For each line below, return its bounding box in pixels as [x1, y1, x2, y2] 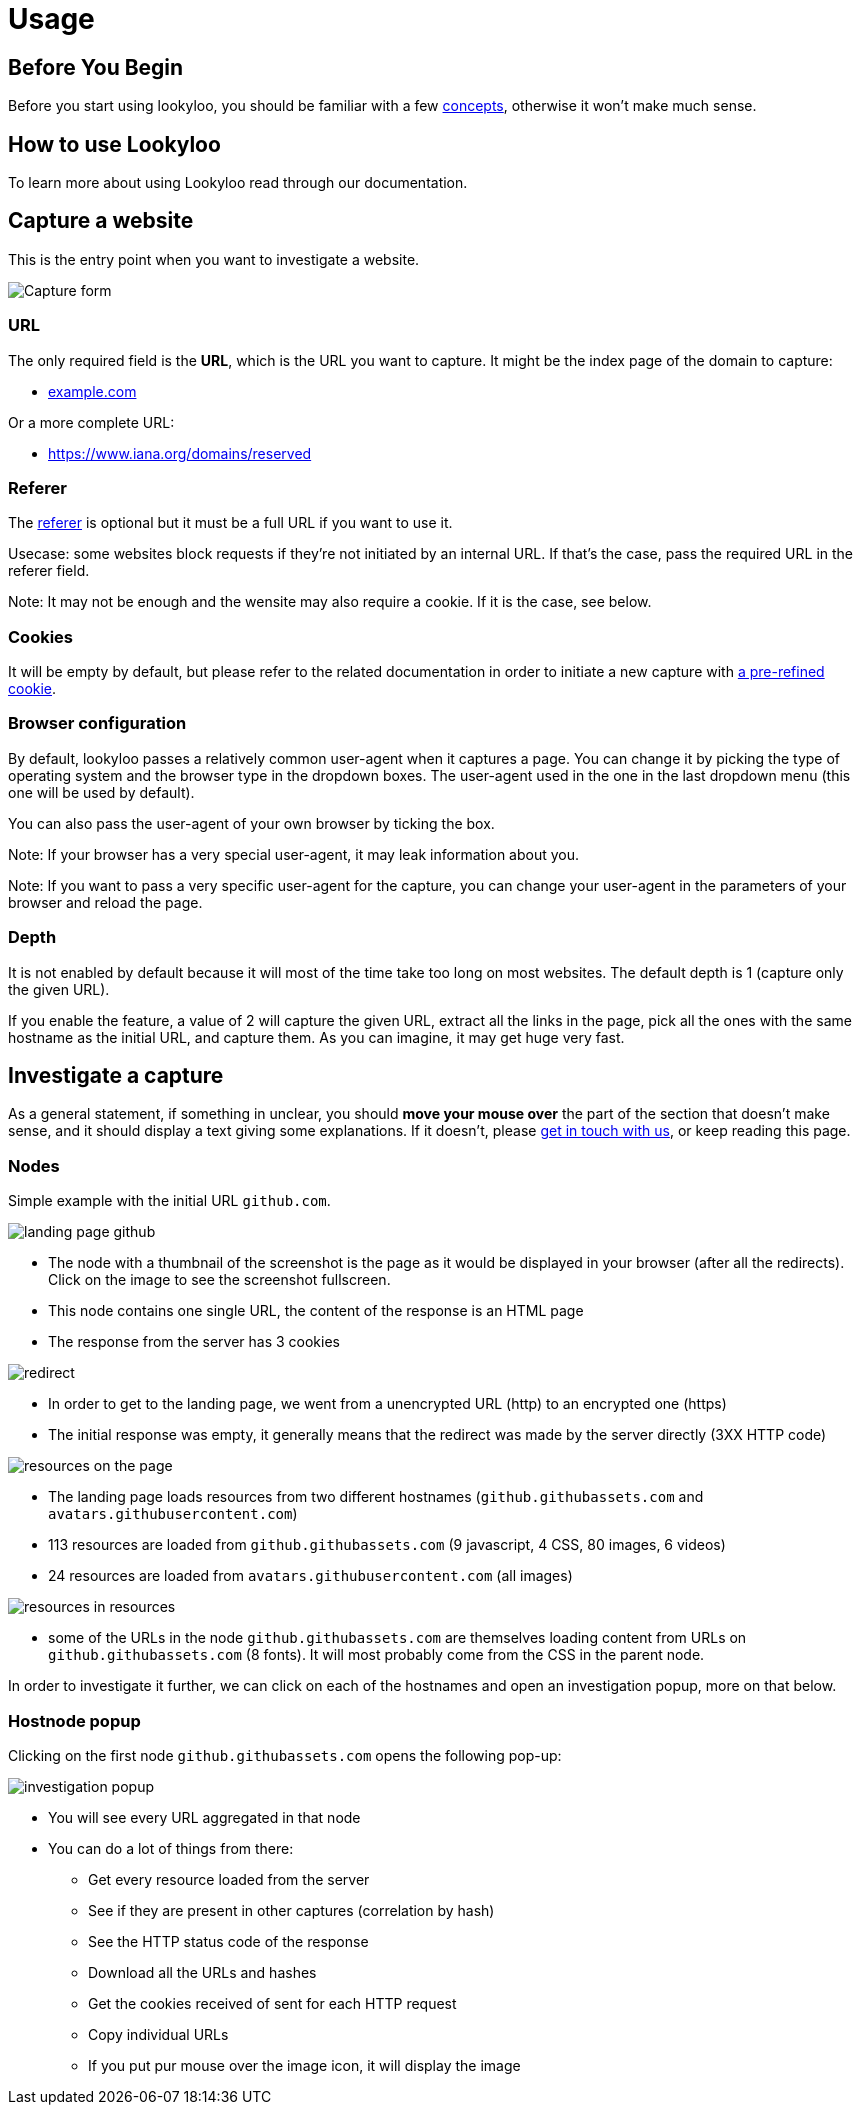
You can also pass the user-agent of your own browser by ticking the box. [8, 814, 495, 832]
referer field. [8, 562, 90, 580]
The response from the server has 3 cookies [48, 1333, 340, 1351]
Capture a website [8, 208, 194, 234]
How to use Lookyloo [8, 131, 221, 157]
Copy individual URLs [88, 2025, 229, 2043]
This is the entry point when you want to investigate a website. [8, 250, 420, 268]
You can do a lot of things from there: [48, 1839, 294, 1857]
